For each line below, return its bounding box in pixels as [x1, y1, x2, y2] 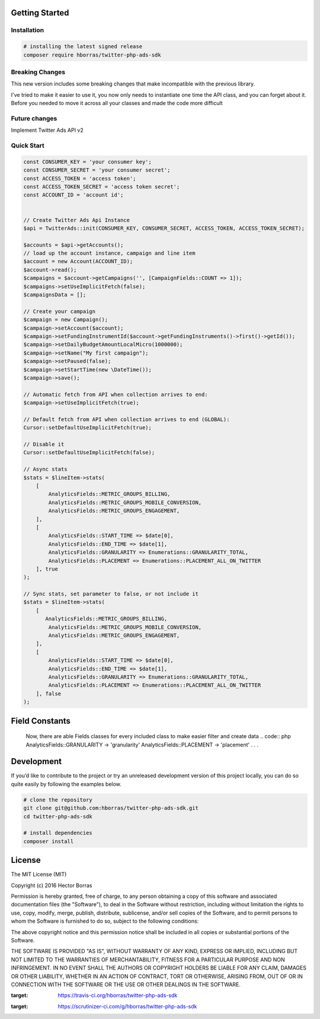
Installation [11, 26, 44, 34]
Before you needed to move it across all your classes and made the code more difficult [11, 100, 223, 107]
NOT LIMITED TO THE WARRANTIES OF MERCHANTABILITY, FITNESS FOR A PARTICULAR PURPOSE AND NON [11, 956, 286, 963]
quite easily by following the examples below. [11, 780, 121, 787]
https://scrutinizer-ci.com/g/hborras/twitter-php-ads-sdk [57, 1002, 197, 1009]
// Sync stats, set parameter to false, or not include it [23, 591, 199, 597]
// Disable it [23, 441, 65, 448]
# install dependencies [23, 830, 93, 837]
